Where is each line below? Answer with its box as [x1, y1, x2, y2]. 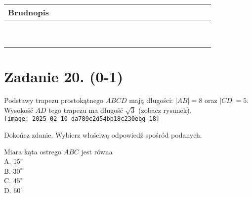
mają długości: [129, 95, 173, 105]
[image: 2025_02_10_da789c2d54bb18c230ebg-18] [4, 115, 160, 123]
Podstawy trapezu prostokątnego [4, 95, 104, 105]
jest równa [81, 146, 113, 156]
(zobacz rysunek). [138, 104, 192, 115]
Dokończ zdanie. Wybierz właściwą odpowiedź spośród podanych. [4, 129, 202, 140]
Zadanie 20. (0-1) [4, 66, 123, 87]
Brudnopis [8, 6, 49, 18]
